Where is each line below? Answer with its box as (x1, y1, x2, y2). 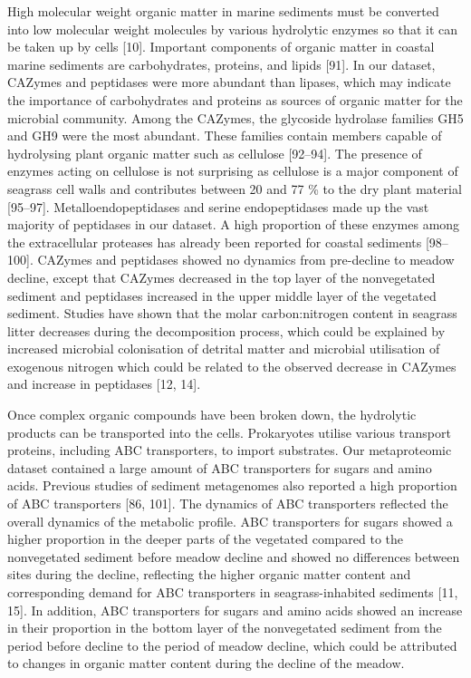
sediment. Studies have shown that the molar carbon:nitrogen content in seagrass (7, 304, 457, 323)
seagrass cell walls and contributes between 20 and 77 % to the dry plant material (7, 179, 462, 198)
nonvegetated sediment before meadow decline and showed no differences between (7, 547, 460, 566)
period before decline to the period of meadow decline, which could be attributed (7, 635, 457, 654)
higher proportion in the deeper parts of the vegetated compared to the (7, 529, 404, 548)
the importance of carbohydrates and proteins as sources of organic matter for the (7, 90, 463, 109)
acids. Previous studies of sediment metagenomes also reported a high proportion (7, 476, 457, 495)
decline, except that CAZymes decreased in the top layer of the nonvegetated (7, 267, 436, 286)
